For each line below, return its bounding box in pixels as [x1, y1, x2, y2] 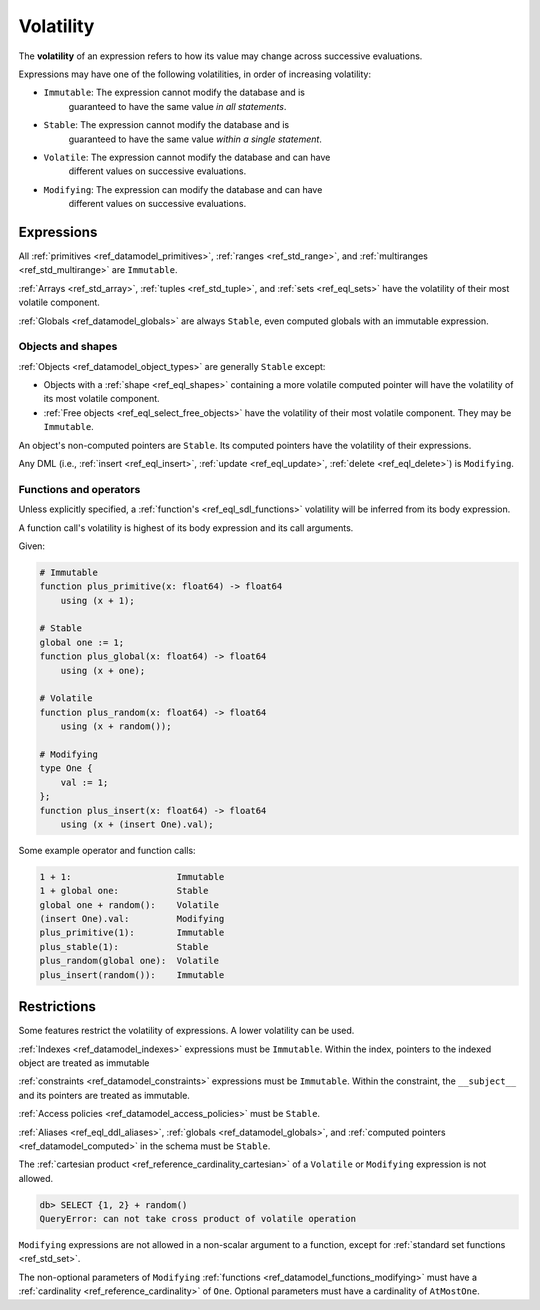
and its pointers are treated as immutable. [18, 1089, 190, 1101]
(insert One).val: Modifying [39, 913, 225, 925]
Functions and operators [18, 482, 141, 496]
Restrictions [18, 998, 97, 1015]
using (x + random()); [60, 721, 172, 732]
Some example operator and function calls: [18, 844, 196, 856]
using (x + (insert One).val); [60, 818, 214, 830]
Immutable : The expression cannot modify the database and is [43, 86, 305, 99]
